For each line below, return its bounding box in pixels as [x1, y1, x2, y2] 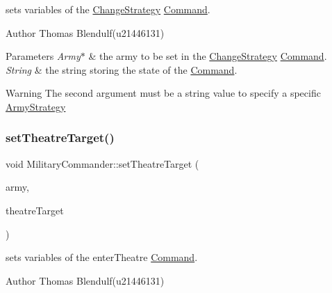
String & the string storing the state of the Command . [6, 62, 238, 77]
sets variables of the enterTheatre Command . [6, 250, 198, 264]
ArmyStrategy [6, 99, 66, 113]
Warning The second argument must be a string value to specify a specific [6, 86, 321, 100]
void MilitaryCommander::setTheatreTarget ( [6, 156, 199, 171]
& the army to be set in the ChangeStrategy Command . [88, 49, 327, 63]
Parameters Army [6, 49, 81, 63]
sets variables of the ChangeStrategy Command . [6, 2, 210, 16]
